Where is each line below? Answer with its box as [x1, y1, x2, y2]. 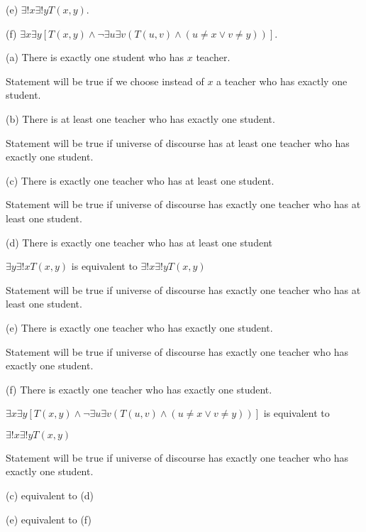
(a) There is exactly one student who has [6, 50, 184, 65]
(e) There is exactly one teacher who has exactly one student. [6, 320, 273, 335]
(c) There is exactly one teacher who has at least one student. [6, 173, 274, 188]
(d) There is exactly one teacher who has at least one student [6, 234, 272, 249]
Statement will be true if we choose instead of [6, 73, 204, 88]
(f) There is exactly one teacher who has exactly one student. [6, 381, 272, 396]
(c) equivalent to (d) [6, 488, 94, 503]
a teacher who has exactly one [216, 73, 348, 88]
